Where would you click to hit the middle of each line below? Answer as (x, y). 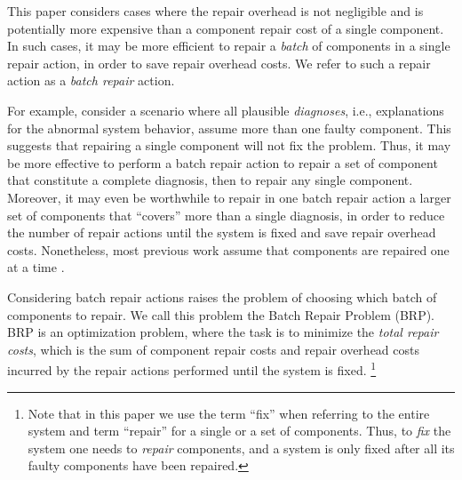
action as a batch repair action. (91, 80)
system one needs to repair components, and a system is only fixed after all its (241, 448)
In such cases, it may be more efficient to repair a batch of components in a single (229, 46)
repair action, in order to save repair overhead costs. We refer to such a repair (219, 63)
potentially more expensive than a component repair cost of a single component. (226, 28)
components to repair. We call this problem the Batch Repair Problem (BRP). (221, 314)
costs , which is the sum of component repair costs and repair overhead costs (213, 349)
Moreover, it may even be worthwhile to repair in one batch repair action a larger (229, 197)
